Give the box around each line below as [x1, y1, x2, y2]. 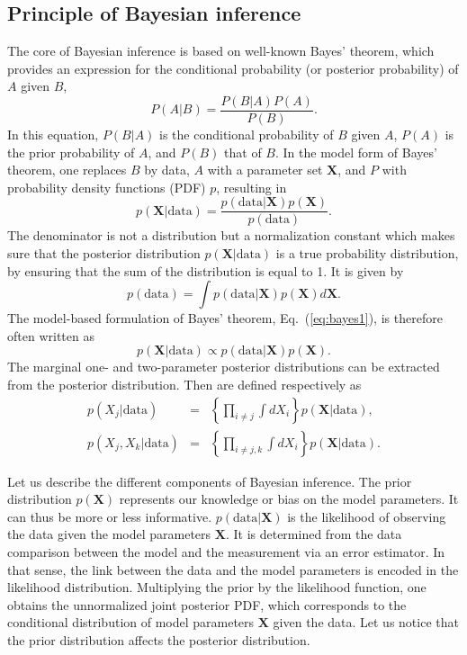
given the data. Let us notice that [273, 613, 459, 632]
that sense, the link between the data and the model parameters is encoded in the [7, 560, 459, 579]
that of [224, 142, 262, 161]
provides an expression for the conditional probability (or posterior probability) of [7, 58, 459, 77]
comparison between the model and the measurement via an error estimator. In [7, 543, 445, 561]
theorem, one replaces [7, 160, 127, 179]
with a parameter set [207, 160, 323, 179]
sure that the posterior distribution [7, 244, 201, 263]
